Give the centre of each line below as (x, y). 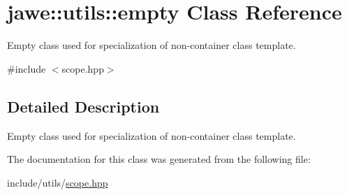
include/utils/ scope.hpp (58, 182)
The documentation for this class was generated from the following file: (159, 159)
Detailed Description (83, 106)
